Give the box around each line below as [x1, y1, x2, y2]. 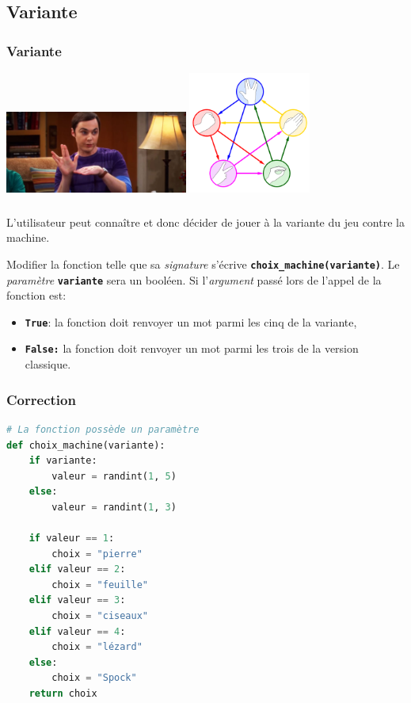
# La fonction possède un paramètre [6, 423, 200, 435]
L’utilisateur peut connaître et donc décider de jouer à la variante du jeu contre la [6, 213, 405, 230]
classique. [25, 356, 71, 373]
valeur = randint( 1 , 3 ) [51, 501, 177, 513]
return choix [29, 688, 97, 699]
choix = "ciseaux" [51, 610, 149, 622]
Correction [6, 389, 76, 409]
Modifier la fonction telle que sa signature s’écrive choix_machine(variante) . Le [6, 255, 400, 272]
